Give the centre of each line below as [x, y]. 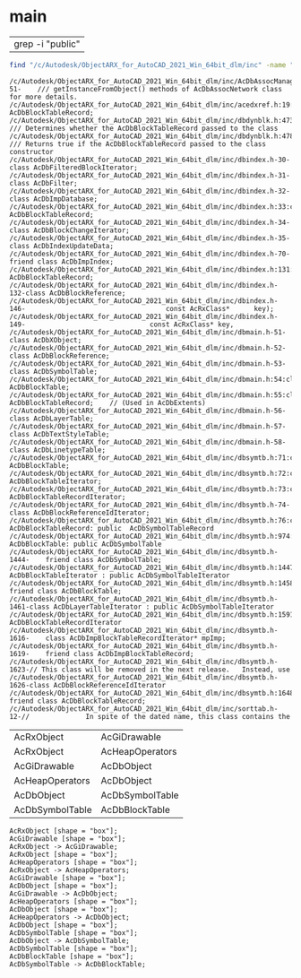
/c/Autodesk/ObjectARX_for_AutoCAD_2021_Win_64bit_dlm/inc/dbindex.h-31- [150, 175]
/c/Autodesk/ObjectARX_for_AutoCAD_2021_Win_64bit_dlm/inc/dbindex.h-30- [150, 160]
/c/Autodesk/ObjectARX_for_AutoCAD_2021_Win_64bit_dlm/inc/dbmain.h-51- [148, 332]
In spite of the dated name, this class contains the [188, 716]
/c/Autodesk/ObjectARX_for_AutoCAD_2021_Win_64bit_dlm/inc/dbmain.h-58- [148, 442]
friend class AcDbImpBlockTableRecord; [120, 653]
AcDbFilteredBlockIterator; [86, 168]
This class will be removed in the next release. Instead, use [166, 670]
